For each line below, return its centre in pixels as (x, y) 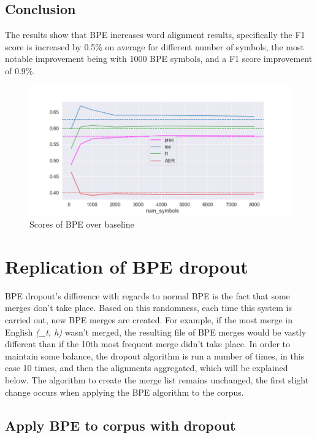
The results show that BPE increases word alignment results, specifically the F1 (155, 35)
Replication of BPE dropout (127, 266)
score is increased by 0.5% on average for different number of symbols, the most (155, 46)
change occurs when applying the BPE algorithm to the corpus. (124, 392)
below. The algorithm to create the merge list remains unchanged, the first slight (157, 380)
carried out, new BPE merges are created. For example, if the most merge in (149, 320)
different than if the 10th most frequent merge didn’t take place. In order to (147, 344)
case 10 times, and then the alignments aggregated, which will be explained (147, 368)
